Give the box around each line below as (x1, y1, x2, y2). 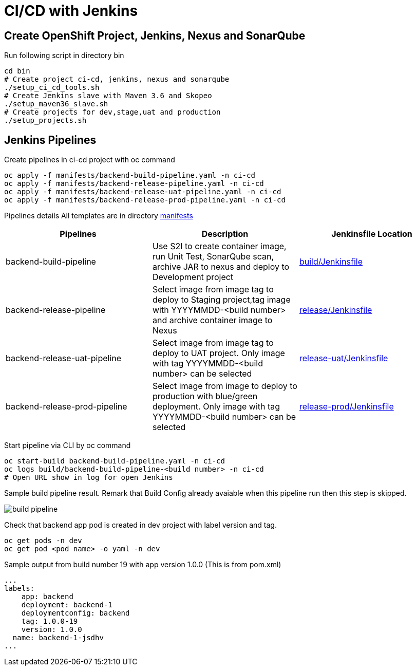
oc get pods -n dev (4, 536, 82, 545)
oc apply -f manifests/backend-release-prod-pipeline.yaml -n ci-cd (4, 196, 286, 204)
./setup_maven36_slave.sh (4, 100, 108, 108)
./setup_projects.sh (4, 116, 87, 125)
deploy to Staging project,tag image (152, 294, 291, 305)
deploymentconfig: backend (21, 609, 130, 618)
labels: (4, 584, 35, 593)
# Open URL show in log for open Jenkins (4, 473, 173, 482)
